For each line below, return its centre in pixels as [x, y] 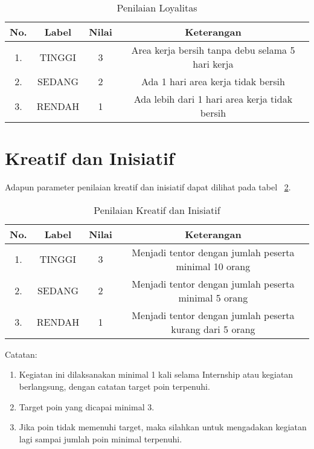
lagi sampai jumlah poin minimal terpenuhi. [101, 438]
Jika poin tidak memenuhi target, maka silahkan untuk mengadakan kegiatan [163, 427]
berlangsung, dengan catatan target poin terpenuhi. [114, 386]
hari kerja [213, 64]
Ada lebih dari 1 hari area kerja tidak [213, 99]
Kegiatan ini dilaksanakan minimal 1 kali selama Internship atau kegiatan [156, 374]
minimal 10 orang [213, 266]
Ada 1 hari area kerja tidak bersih [213, 81]
